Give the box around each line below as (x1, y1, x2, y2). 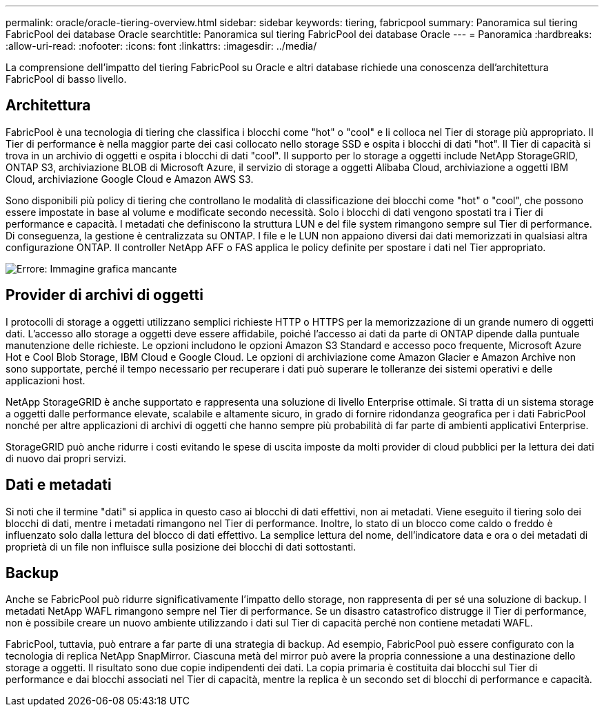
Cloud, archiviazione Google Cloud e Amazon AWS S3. (6, 172, 254, 185)
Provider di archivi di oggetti (6, 286, 203, 304)
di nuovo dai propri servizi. (6, 452, 127, 464)
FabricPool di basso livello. (6, 73, 127, 85)
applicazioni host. (6, 374, 85, 386)
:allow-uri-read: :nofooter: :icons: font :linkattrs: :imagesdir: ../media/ (6, 40, 317, 52)
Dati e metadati (6, 476, 112, 494)
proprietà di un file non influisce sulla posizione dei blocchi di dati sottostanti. (6, 540, 356, 553)
